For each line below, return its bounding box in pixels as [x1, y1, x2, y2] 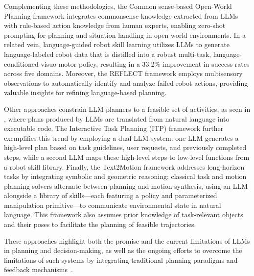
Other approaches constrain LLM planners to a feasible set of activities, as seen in [4, 103, 251, 114]
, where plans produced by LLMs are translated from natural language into [4, 113, 230, 124]
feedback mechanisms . [4, 264, 73, 275]
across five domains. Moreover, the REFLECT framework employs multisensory [4, 68, 243, 78]
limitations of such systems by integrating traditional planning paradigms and [4, 254, 238, 265]
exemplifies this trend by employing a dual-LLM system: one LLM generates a [4, 132, 239, 143]
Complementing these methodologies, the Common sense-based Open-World [4, 1, 232, 11]
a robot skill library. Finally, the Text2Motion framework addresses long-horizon [4, 161, 245, 172]
